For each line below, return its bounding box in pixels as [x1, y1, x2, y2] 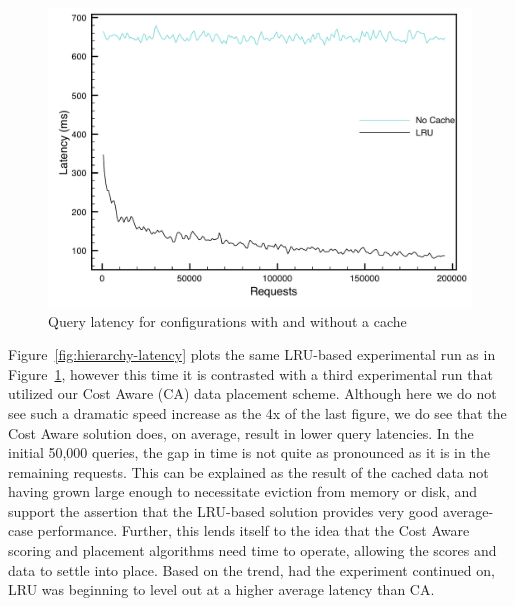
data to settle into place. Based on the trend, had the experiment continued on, [8, 559, 495, 580]
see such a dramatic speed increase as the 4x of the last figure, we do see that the [8, 402, 507, 423]
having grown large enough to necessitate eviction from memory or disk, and [8, 481, 478, 502]
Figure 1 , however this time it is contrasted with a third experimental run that [8, 363, 493, 384]
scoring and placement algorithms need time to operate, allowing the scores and [8, 540, 497, 561]
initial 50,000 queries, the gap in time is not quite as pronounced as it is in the [8, 442, 490, 463]
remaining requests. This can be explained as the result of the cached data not [8, 461, 489, 482]
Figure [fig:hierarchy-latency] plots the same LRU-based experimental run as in [8, 344, 496, 365]
